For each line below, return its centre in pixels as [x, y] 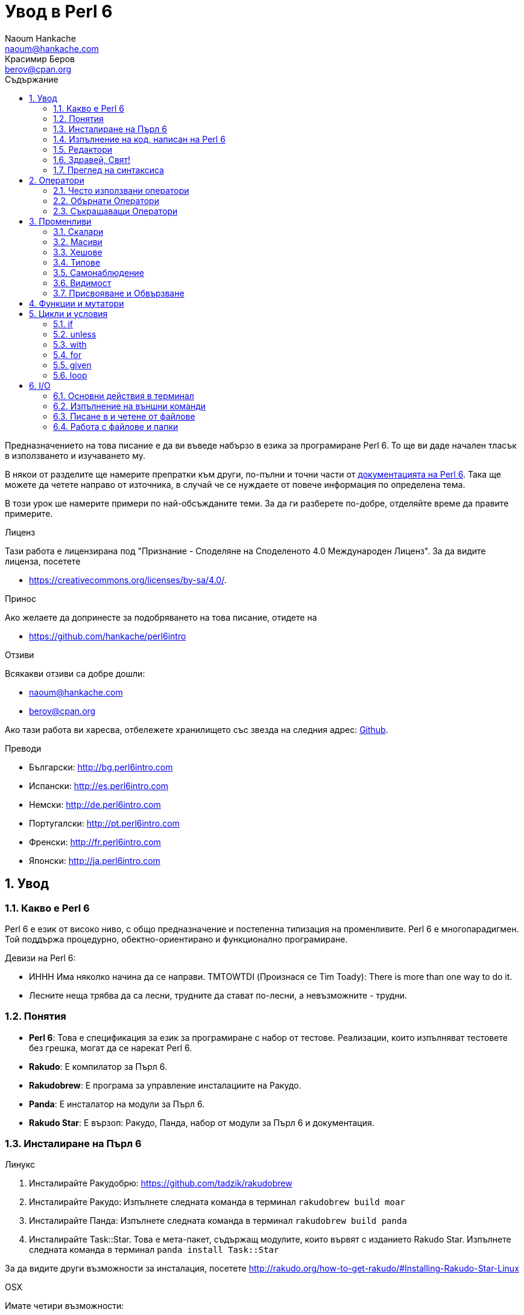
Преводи [23, 748]
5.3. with [70, 344]
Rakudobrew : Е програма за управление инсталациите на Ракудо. [165, 1085]
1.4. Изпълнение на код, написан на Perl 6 [139, 139]
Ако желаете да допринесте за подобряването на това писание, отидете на [161, 617]
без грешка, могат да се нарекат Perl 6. [111, 1048]
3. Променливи [60, 221]
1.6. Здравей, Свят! [92, 159]
